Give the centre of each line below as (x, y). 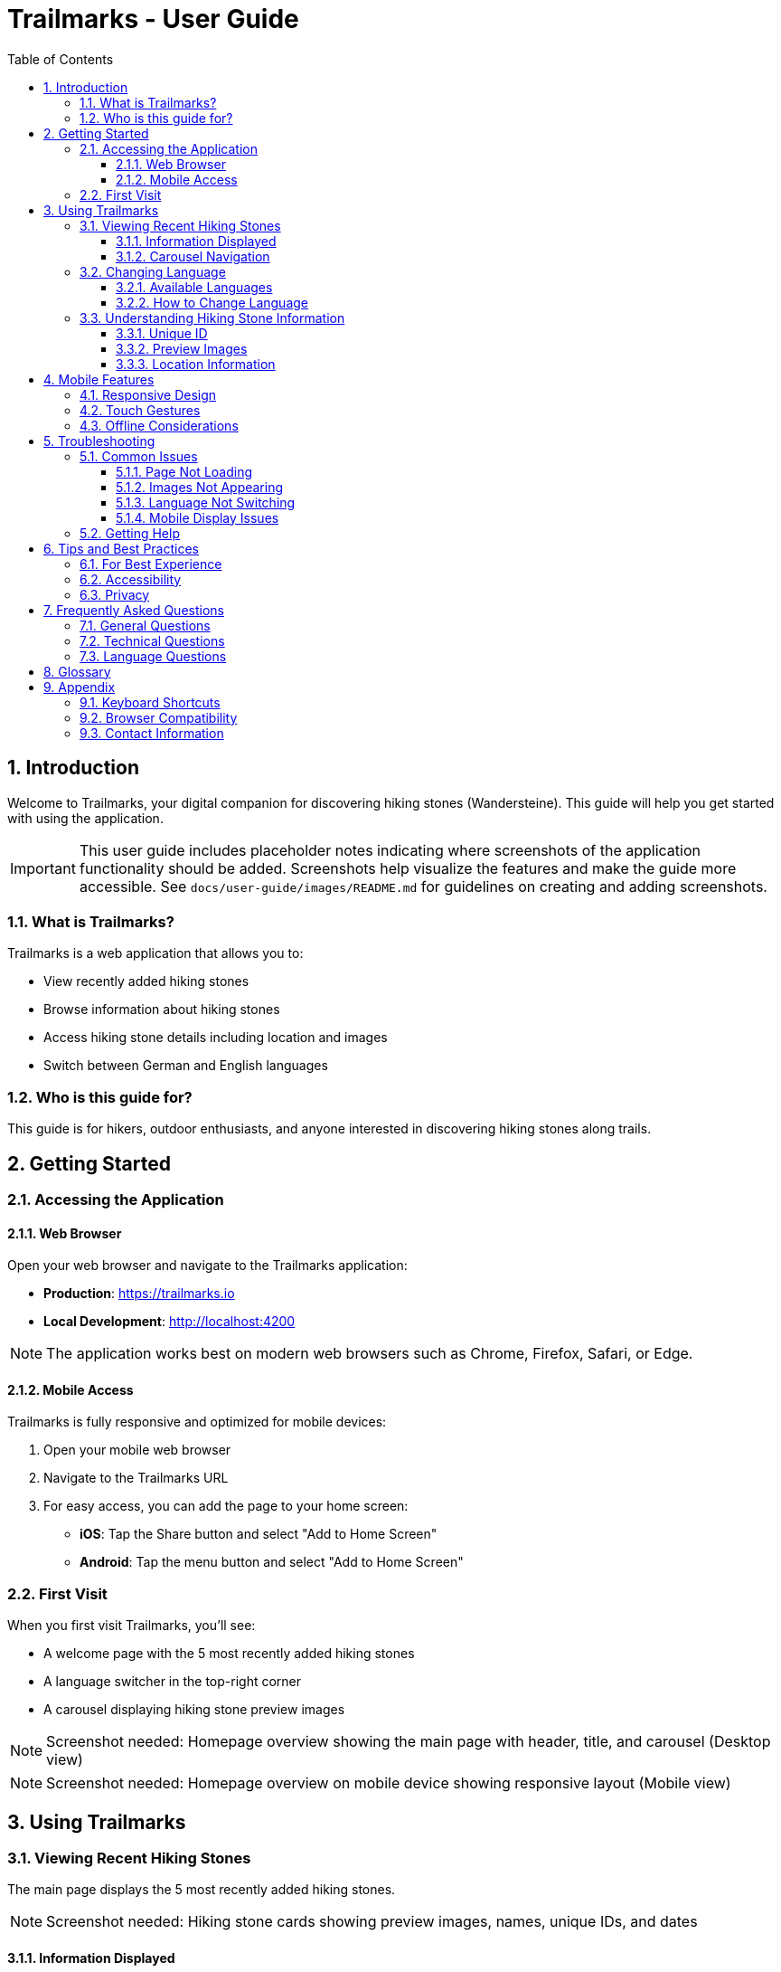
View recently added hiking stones (146, 981)
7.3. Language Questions (153, 656)
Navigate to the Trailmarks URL (136, 1478)
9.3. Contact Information (152, 733)
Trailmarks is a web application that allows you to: (155, 953)
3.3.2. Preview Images (182, 348)
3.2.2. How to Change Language (212, 302)
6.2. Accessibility (131, 579)
